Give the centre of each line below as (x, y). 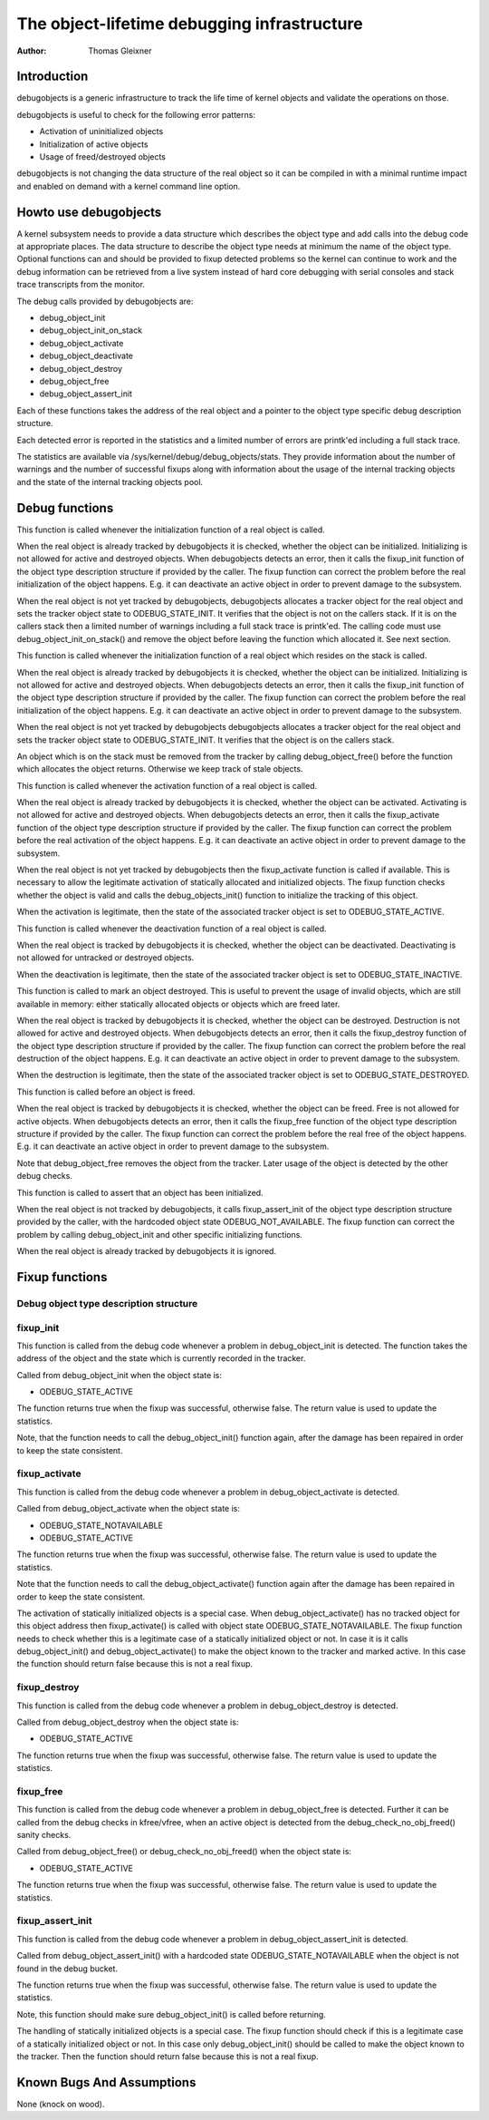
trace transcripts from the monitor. (81, 285)
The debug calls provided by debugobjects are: (105, 301)
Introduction (53, 77)
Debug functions (65, 508)
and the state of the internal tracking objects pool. (110, 481)
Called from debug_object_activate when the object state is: (128, 1509)
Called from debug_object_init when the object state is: (119, 1375)
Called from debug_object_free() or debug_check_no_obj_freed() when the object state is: (184, 1852)
